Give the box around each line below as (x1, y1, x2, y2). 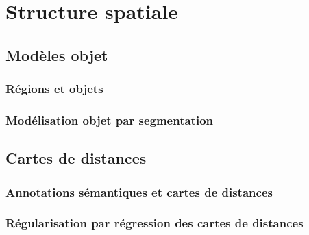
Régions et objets (5, 80, 103, 97)
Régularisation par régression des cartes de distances (5, 214, 304, 232)
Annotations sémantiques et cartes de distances (5, 183, 273, 200)
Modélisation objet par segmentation (5, 111, 214, 128)
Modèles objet (5, 44, 108, 65)
